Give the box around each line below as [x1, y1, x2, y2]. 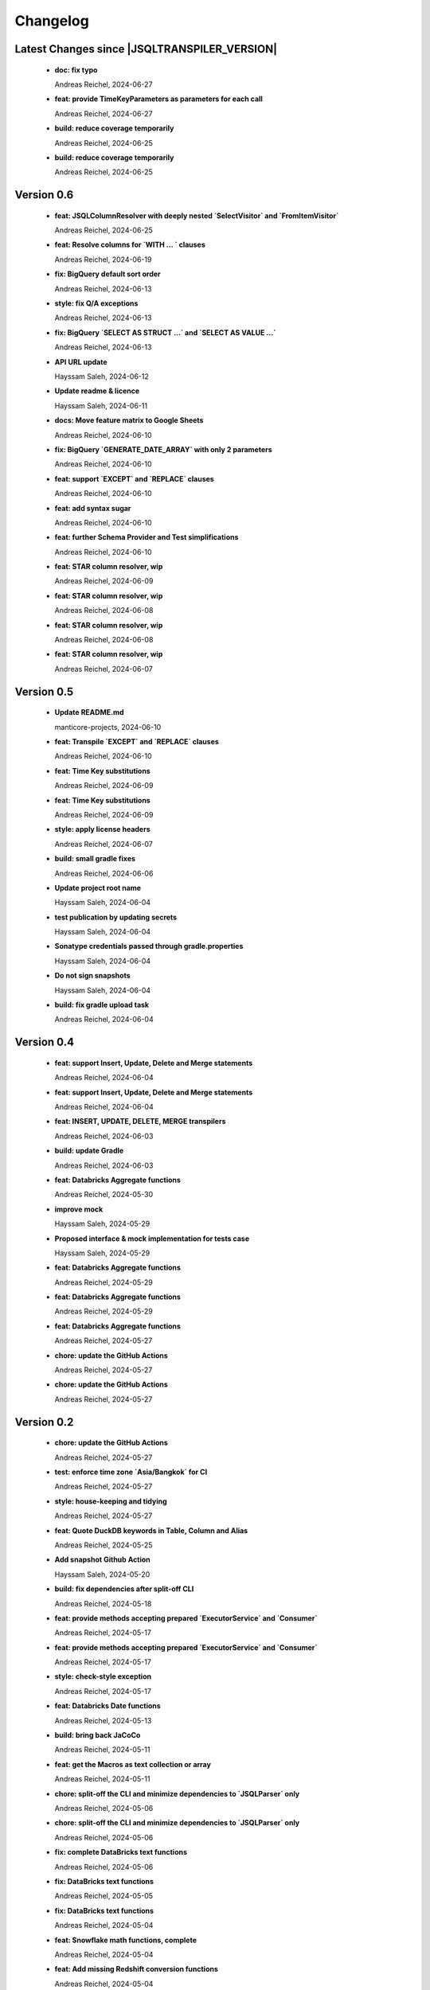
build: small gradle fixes [54, 854, 135, 864]
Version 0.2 [14, 1415, 74, 1429]
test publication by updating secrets [54, 912, 178, 922]
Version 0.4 [14, 1036, 75, 1049]
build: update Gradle [54, 1146, 124, 1156]
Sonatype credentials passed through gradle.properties [54, 942, 244, 951]
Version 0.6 [14, 188, 74, 202]
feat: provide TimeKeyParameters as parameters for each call [54, 94, 263, 103]
